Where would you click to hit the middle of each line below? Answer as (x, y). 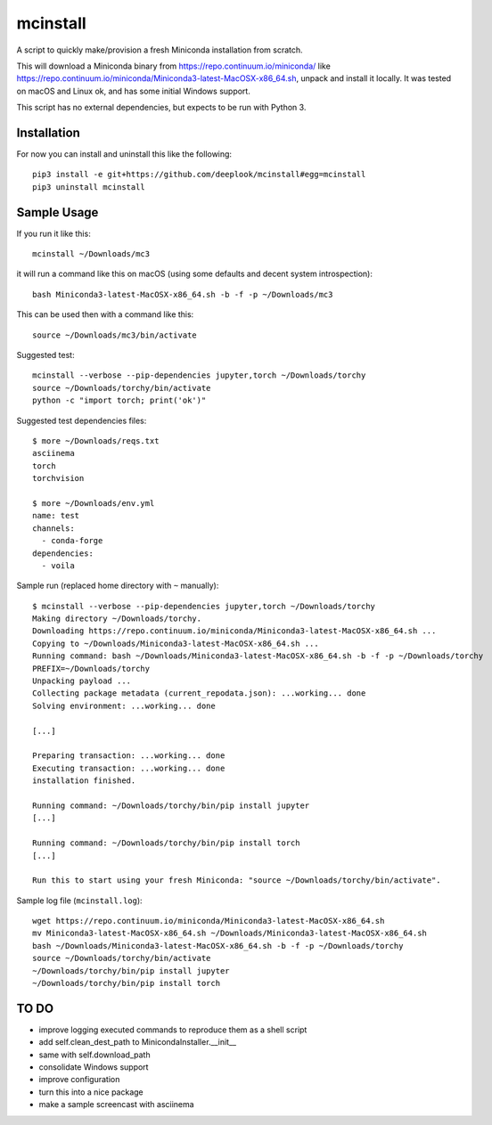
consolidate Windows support (94, 1067)
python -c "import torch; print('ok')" (119, 400)
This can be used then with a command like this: (105, 314)
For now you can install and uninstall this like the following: (124, 154)
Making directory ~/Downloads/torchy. (117, 619)
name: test (56, 516)
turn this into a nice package (91, 1092)
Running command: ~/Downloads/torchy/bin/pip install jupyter (171, 805)
